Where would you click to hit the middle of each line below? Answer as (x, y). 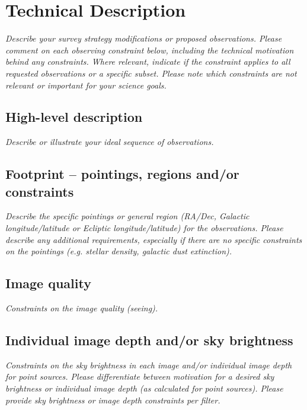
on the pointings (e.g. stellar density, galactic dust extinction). (119, 251)
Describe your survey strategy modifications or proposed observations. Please (144, 38)
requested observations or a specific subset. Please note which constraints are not (151, 73)
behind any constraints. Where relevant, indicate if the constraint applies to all (148, 61)
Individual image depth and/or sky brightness (149, 340)
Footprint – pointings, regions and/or (122, 174)
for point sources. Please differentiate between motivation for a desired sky (140, 376)
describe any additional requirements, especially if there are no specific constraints (154, 239)
